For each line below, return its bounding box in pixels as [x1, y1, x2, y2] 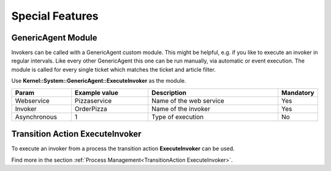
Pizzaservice [74, 96, 112, 105]
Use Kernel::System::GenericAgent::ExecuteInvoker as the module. [11, 77, 186, 85]
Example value [74, 88, 119, 97]
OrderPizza [74, 104, 107, 113]
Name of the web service [151, 96, 225, 105]
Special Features [11, 9, 99, 23]
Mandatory [281, 88, 315, 97]
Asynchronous [15, 112, 58, 121]
